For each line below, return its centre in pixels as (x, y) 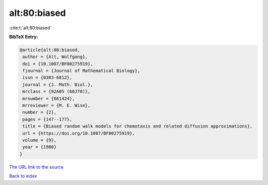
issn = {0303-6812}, (47, 78)
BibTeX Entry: (24, 37)
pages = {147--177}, (47, 119)
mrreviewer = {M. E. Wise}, (57, 106)
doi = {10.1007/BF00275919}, (58, 64)
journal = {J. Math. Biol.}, (58, 85)
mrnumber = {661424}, (49, 98)
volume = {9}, (39, 140)
